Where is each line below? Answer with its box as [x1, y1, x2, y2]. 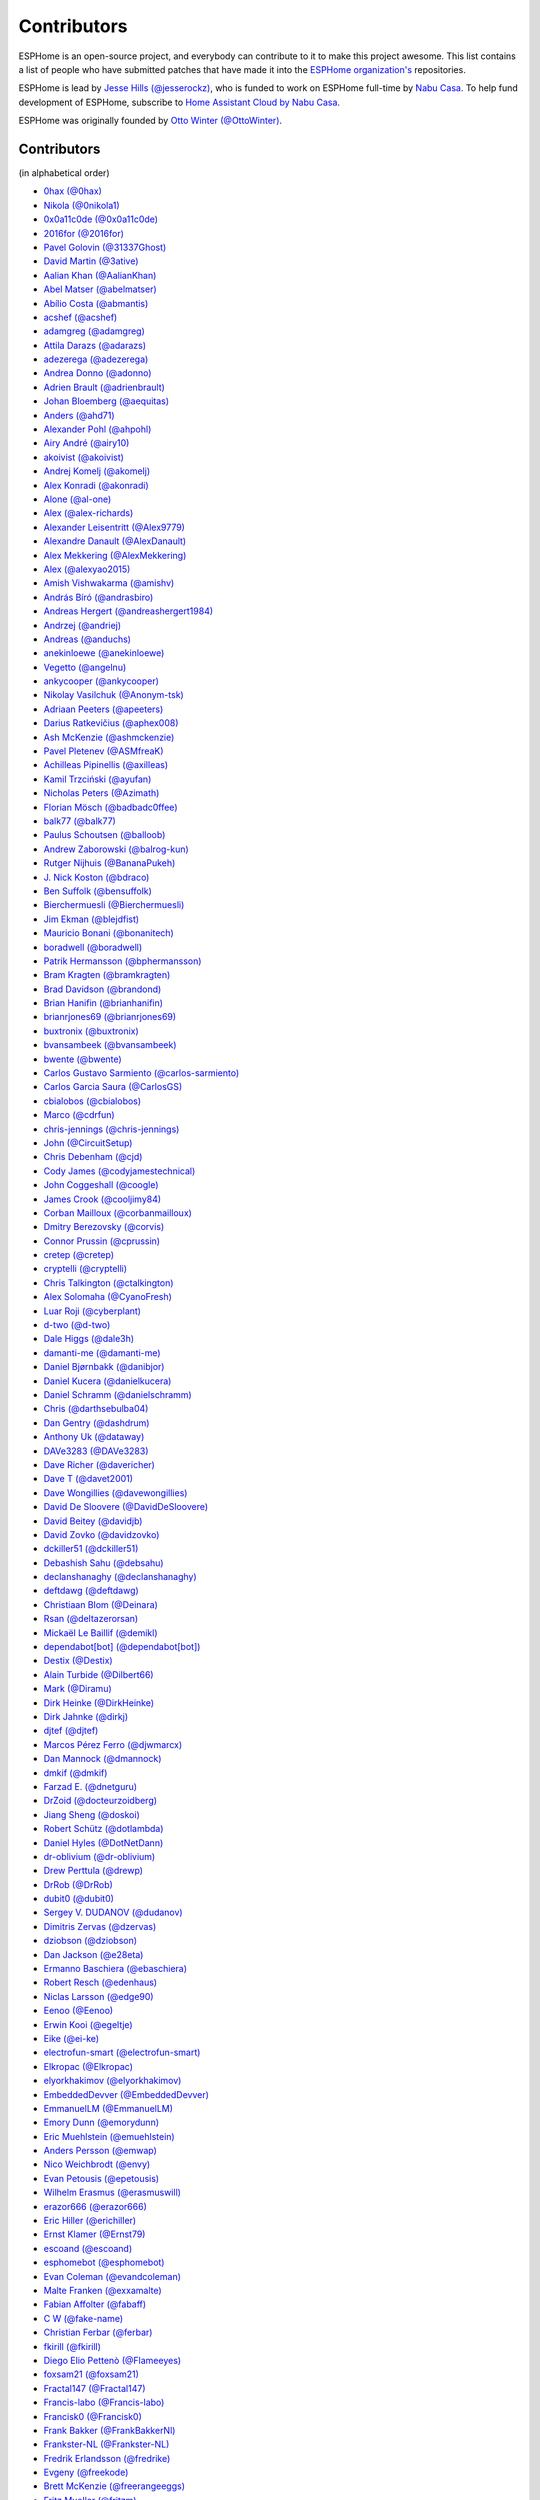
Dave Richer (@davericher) [43, 1458, 155, 1470]
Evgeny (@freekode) [43, 2466, 129, 2479]
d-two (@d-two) [43, 1319, 111, 1331]
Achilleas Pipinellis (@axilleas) [43, 759, 169, 771]
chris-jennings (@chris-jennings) [43, 1123, 180, 1135]
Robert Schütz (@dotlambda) [43, 1823, 164, 1835]
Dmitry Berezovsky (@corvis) [43, 1221, 165, 1233]
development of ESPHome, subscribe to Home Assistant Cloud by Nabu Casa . [18, 96, 340, 108]
